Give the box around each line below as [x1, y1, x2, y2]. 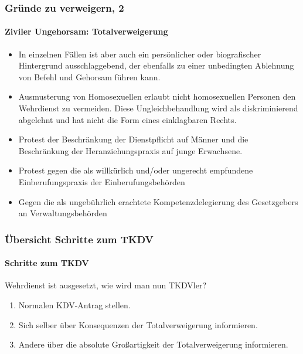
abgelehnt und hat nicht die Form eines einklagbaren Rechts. [18, 113, 237, 125]
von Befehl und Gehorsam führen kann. [18, 70, 161, 83]
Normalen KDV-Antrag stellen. [18, 299, 131, 311]
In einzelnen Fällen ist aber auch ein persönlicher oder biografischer [18, 47, 261, 60]
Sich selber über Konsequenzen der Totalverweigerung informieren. [18, 318, 258, 331]
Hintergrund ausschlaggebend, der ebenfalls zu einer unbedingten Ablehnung [18, 59, 294, 72]
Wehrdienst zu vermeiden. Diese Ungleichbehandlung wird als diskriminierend [18, 102, 298, 114]
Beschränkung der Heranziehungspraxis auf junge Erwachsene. [18, 144, 243, 156]
